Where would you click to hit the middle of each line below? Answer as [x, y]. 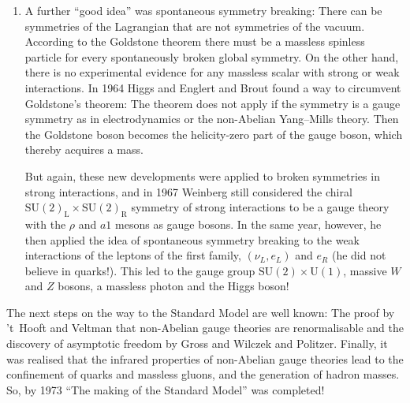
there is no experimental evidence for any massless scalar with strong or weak [212, 72]
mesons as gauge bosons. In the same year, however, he [248, 224]
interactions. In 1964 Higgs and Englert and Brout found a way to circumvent [213, 87]
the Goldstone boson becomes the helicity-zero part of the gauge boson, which [214, 134]
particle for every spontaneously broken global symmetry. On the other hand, [212, 56]
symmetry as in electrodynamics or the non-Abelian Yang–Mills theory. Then [212, 119]
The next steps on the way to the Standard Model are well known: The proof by [201, 312]
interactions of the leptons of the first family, [133, 255]
